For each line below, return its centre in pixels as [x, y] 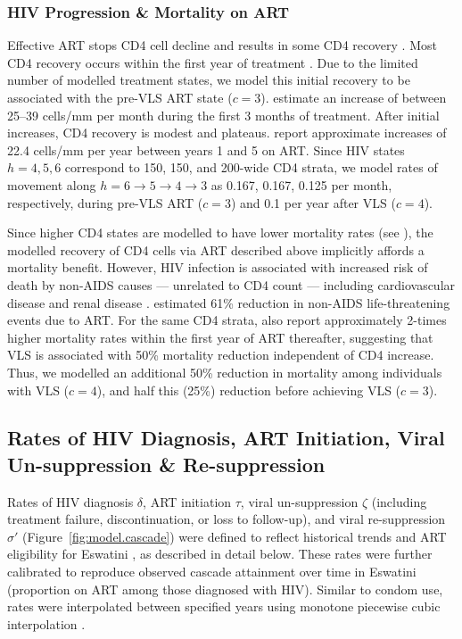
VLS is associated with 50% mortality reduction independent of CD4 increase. [221, 355]
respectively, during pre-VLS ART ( [105, 202]
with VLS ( [38, 390]
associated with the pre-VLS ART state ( [120, 97]
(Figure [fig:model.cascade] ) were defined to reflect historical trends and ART [235, 536]
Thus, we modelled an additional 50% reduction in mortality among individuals [225, 372]
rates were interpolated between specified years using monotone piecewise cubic [224, 606]
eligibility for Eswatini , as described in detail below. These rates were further [220, 554]
